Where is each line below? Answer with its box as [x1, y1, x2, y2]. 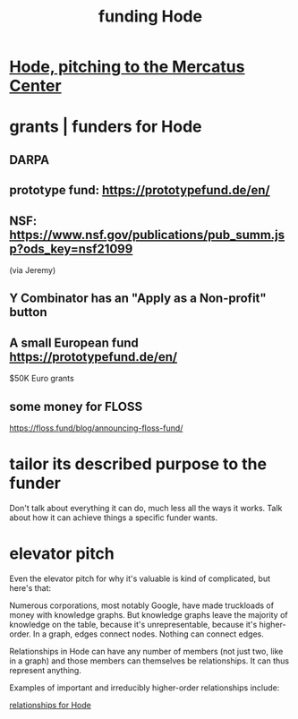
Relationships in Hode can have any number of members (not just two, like [9, 646, 284, 656]
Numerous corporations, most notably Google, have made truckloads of [9, 600, 275, 611]
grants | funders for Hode [9, 116, 203, 137]
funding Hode [98, 6, 203, 27]
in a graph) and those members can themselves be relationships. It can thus [9, 655, 289, 666]
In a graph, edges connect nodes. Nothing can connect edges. [32, 629, 264, 639]
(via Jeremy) [9, 264, 56, 275]
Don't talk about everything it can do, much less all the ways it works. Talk [9, 502, 283, 513]
